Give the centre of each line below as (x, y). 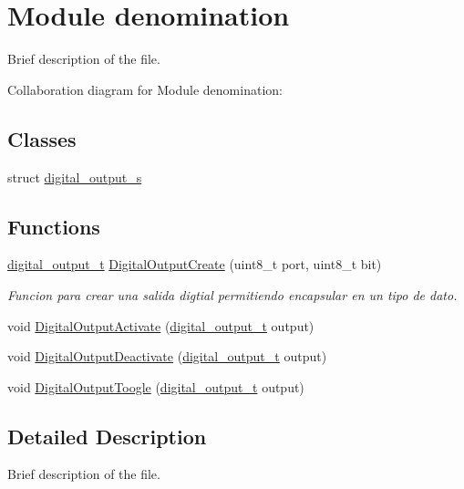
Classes (42, 138)
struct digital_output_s (75, 177)
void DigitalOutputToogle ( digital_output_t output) (156, 386)
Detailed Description (107, 436)
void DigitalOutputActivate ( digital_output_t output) (161, 325)
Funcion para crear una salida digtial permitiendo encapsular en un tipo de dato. (232, 294)
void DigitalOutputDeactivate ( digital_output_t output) (167, 356)
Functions (54, 226)
